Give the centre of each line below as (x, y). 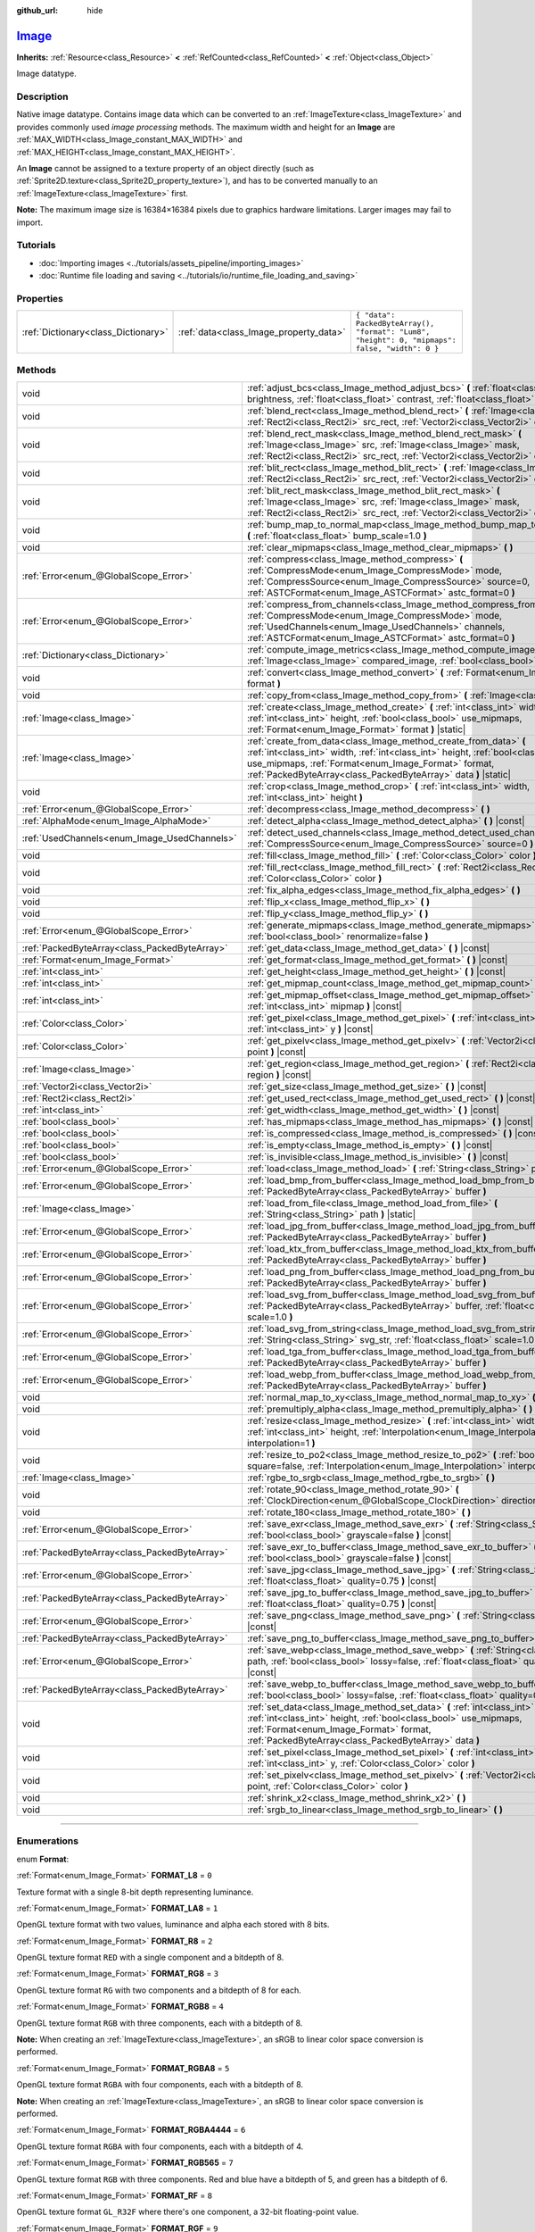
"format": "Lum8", (393, 332)
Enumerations (48, 1841)
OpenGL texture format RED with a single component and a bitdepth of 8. (150, 1957)
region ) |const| (279, 1074)
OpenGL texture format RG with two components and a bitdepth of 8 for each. (159, 1990)
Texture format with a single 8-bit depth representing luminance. (135, 1892)
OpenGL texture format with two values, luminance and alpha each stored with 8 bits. (173, 1925)
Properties (40, 298)
